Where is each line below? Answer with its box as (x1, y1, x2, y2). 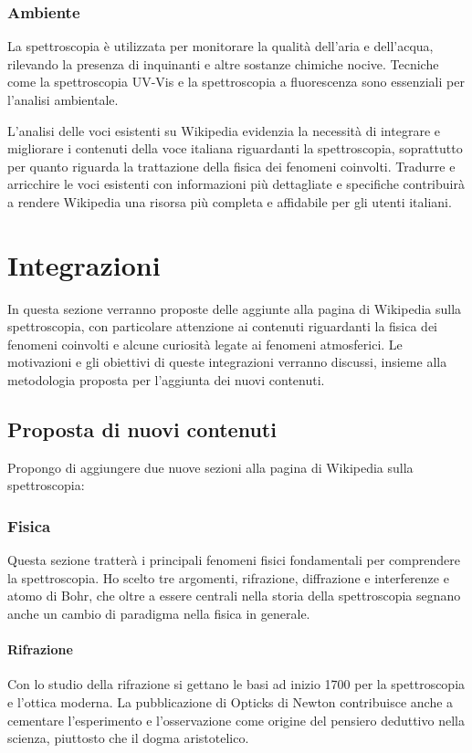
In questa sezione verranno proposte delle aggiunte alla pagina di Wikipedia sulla (7, 298, 462, 318)
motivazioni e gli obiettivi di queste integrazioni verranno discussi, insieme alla (7, 352, 447, 371)
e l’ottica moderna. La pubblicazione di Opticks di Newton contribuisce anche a (7, 693, 454, 712)
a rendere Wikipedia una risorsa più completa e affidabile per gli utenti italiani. (7, 192, 452, 211)
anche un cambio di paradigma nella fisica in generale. (7, 604, 310, 623)
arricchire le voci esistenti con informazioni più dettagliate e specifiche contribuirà (7, 174, 465, 193)
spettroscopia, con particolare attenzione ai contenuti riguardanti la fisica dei (7, 317, 438, 336)
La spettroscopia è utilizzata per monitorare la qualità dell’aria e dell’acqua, (7, 37, 434, 56)
